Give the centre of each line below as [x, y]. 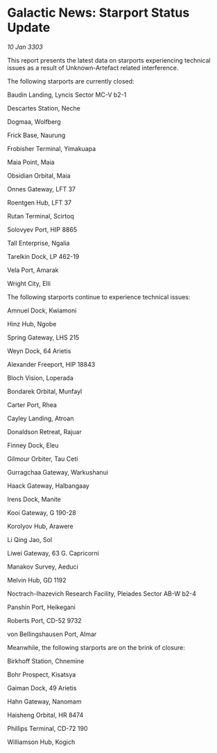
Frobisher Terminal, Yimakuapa [52, 148]
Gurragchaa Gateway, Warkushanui [58, 472]
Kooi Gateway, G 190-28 [42, 512]
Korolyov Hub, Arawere [41, 526]
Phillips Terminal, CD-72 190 [47, 728]
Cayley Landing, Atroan [41, 418]
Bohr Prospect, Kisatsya [42, 674]
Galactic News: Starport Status [98, 13]
